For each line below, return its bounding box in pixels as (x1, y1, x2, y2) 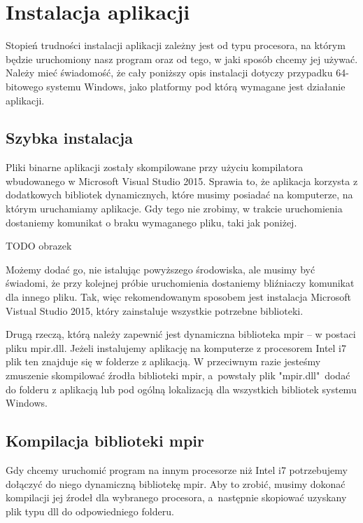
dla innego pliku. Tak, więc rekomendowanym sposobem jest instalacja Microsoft (6, 290, 351, 304)
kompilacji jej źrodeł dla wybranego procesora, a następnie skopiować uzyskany (6, 490, 347, 505)
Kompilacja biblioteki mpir (6, 430, 205, 451)
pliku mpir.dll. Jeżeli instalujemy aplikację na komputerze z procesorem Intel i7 (6, 340, 347, 355)
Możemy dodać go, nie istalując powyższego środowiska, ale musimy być (6, 261, 315, 276)
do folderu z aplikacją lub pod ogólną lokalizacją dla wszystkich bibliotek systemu (6, 381, 357, 396)
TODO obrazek (6, 238, 72, 253)
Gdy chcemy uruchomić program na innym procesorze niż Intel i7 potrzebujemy (6, 463, 348, 477)
